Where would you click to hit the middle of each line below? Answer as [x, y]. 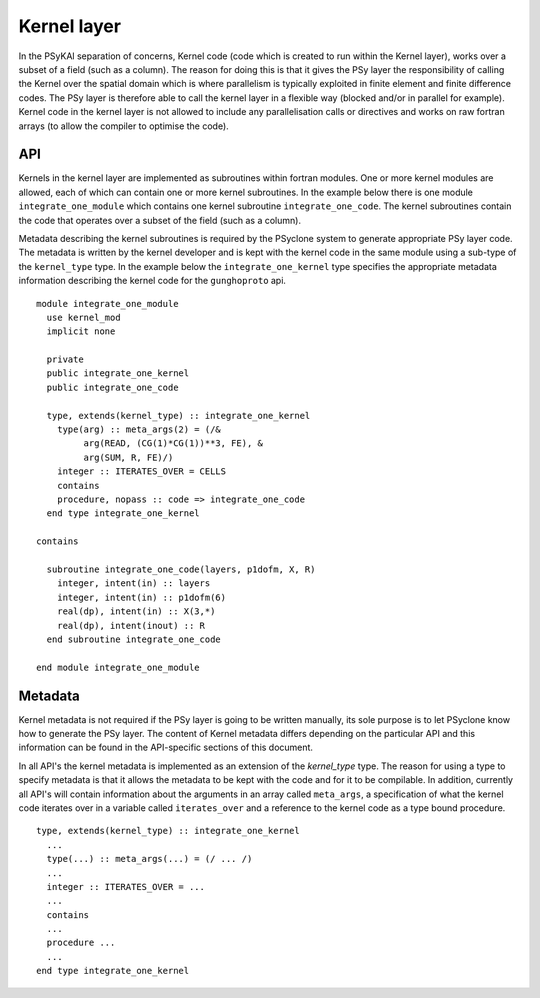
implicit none [81, 331]
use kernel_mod [83, 317]
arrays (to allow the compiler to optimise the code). [123, 126]
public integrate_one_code [112, 387]
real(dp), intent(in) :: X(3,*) [136, 611]
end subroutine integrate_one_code [134, 639]
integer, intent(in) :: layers [133, 583]
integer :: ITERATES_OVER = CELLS [141, 471]
